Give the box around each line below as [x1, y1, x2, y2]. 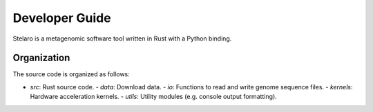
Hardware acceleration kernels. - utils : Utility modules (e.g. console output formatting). [30, 93, 278, 101]
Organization [12, 52, 70, 64]
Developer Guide [12, 10, 111, 25]
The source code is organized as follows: [12, 70, 131, 78]
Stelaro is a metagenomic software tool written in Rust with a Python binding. [12, 34, 232, 43]
